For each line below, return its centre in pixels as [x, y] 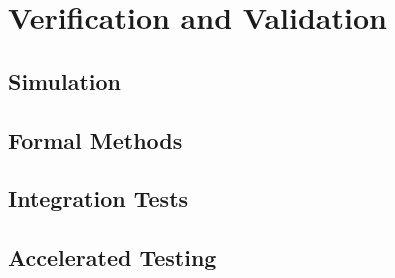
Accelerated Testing [112, 257]
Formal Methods [95, 139]
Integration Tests [98, 198]
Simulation [65, 80]
